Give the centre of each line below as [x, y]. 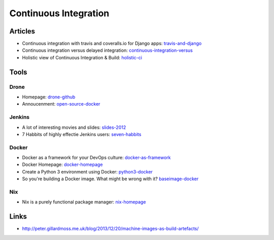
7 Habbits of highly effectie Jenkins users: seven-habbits [82, 134]
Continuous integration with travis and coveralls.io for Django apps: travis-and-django [112, 44]
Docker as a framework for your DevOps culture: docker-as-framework [96, 158]
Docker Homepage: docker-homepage [62, 164]
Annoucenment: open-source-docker [61, 104]
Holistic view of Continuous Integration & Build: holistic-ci [82, 57]
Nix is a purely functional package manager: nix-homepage [84, 202]
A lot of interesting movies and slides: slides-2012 [74, 127]
